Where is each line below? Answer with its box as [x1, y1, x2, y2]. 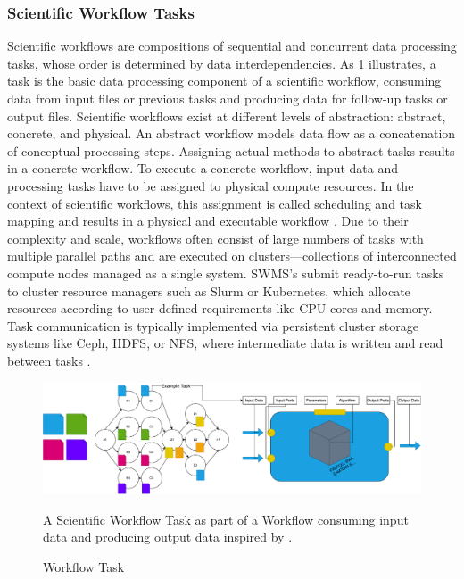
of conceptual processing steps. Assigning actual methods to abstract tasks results [7, 141, 455, 160]
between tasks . [7, 351, 91, 369]
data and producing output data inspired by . [43, 527, 293, 546]
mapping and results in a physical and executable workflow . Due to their [7, 211, 409, 230]
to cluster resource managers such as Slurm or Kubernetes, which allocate [7, 281, 410, 300]
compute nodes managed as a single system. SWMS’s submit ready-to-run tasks [7, 263, 444, 282]
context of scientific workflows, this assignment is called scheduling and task [7, 194, 422, 212]
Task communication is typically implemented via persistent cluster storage [7, 316, 418, 335]
